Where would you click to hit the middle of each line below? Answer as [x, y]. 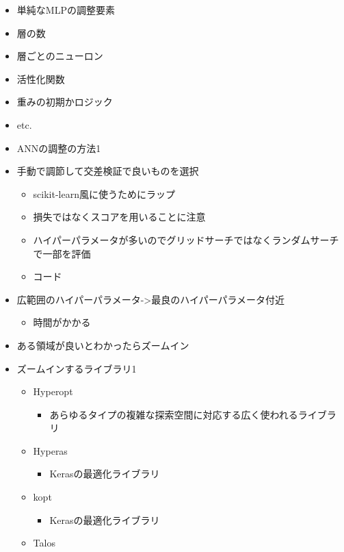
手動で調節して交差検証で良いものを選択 [108, 171]
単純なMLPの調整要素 [66, 10]
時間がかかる [62, 322]
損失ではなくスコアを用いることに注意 [119, 217]
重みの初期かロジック [65, 102]
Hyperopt [53, 391]
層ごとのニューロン [60, 56]
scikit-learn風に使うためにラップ [104, 193]
